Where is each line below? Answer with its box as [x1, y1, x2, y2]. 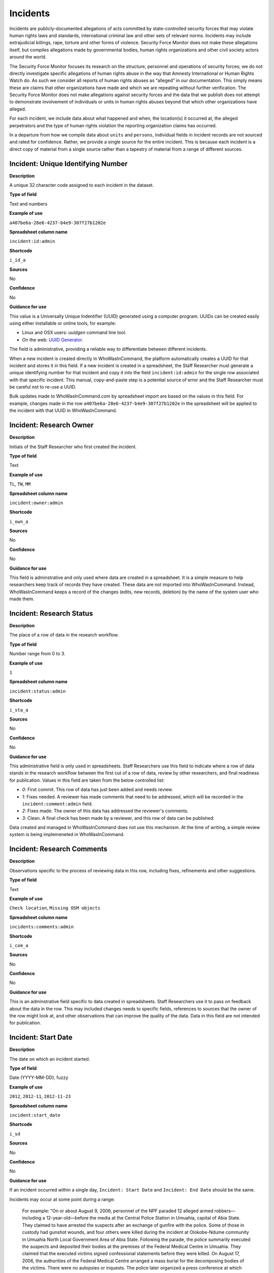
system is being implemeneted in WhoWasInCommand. [9, 832, 125, 838]
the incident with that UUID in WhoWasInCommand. [9, 407, 117, 413]
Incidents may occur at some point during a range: [9, 1196, 115, 1202]
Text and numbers [9, 201, 48, 207]
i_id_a [9, 257, 26, 263]
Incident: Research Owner [9, 421, 94, 430]
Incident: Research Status [9, 609, 93, 618]
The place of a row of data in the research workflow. [9, 632, 119, 638]
